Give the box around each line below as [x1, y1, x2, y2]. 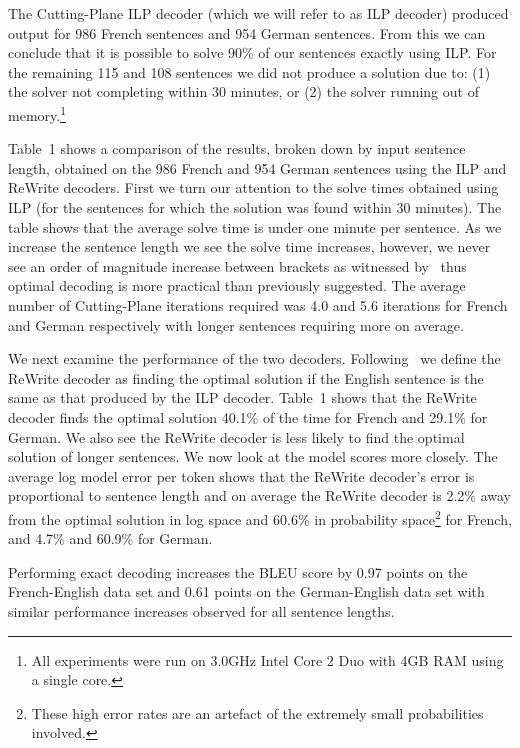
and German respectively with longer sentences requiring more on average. [8, 314, 464, 335]
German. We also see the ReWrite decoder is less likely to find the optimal [8, 426, 465, 447]
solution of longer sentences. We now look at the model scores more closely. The [8, 446, 498, 467]
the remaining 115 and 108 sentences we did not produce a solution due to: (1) [8, 61, 491, 82]
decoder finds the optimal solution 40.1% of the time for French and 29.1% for [8, 406, 488, 427]
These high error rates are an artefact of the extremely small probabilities [31, 702, 484, 723]
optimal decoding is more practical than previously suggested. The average [8, 275, 466, 296]
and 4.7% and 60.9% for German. [8, 528, 213, 549]
